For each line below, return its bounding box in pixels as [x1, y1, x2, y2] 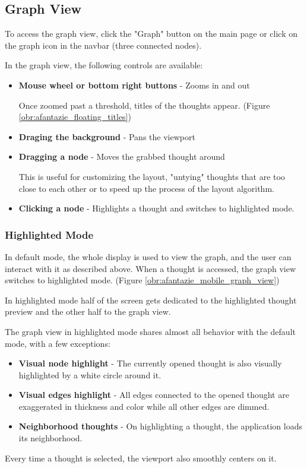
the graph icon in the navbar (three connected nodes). [5, 39, 202, 51]
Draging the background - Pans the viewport [18, 130, 195, 143]
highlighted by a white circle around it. [18, 368, 162, 381]
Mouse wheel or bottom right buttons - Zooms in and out [18, 78, 250, 91]
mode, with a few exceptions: [5, 337, 110, 349]
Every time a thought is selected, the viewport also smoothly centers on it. [5, 451, 277, 464]
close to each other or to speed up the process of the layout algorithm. [18, 182, 274, 194]
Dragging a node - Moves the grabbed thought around [18, 150, 225, 163]
